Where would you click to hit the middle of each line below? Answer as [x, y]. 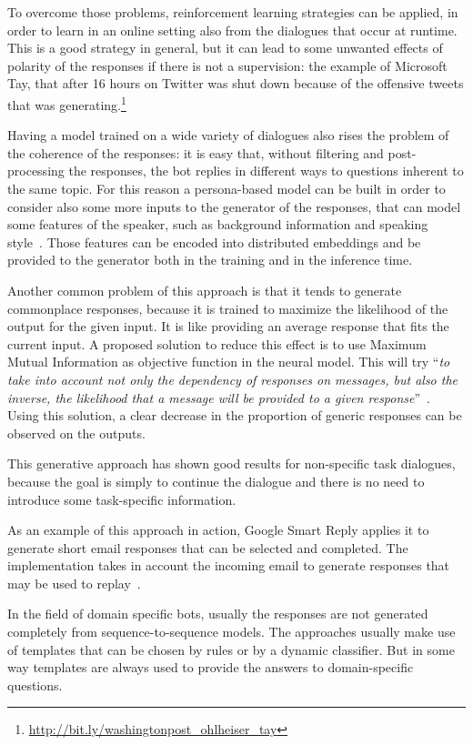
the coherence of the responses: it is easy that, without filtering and [196, 152]
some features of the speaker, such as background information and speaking [218, 224]
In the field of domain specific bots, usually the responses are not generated [218, 614]
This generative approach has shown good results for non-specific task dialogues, [231, 463]
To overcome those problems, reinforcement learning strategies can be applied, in [233, 12]
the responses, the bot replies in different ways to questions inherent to [266, 171]
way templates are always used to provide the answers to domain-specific [211, 667]
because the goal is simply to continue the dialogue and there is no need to [216, 481]
